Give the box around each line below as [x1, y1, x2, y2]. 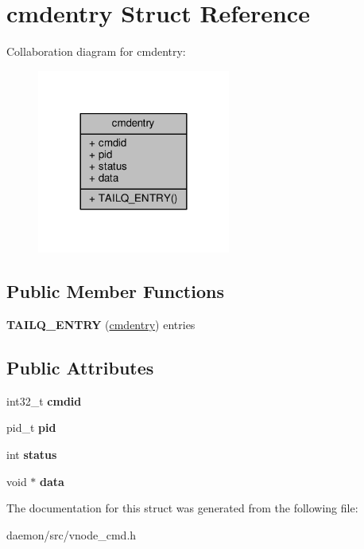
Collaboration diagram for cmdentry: [6, 43, 186, 60]
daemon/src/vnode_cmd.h [6, 526, 137, 543]
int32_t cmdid [6, 392, 82, 409]
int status [6, 445, 57, 462]
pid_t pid [6, 419, 56, 436]
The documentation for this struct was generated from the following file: [6, 500, 358, 516]
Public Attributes [6, 355, 154, 379]
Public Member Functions [6, 279, 224, 304]
